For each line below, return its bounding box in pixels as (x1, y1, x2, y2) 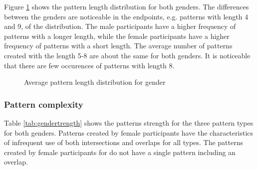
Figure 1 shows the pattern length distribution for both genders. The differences (4, 1, 249, 11)
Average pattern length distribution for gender (24, 77, 166, 87)
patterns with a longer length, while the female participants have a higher (4, 30, 230, 41)
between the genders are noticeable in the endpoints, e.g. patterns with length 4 (4, 11, 249, 21)
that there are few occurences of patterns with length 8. (4, 60, 175, 70)
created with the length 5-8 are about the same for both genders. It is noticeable (4, 50, 251, 60)
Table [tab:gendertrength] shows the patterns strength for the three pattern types (4, 117, 254, 128)
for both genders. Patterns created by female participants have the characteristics (4, 127, 253, 138)
